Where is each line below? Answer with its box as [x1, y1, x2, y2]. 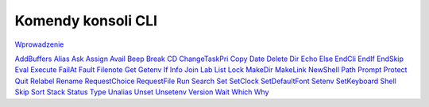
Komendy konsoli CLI [14, 12, 158, 29]
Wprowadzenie [14, 40, 64, 49]
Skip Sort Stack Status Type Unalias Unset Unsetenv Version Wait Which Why [14, 87, 269, 97]
